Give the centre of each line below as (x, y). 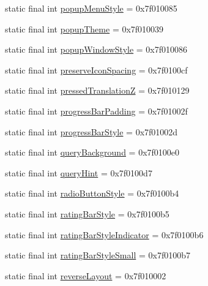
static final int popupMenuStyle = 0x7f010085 (91, 8)
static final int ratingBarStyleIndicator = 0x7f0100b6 (104, 234)
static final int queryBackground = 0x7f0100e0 (92, 152)
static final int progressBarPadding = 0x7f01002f (96, 111)
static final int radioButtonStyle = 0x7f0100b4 (92, 193)
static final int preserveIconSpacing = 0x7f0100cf (96, 70)
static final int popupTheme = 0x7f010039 (84, 28)
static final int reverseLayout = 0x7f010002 (86, 275)
